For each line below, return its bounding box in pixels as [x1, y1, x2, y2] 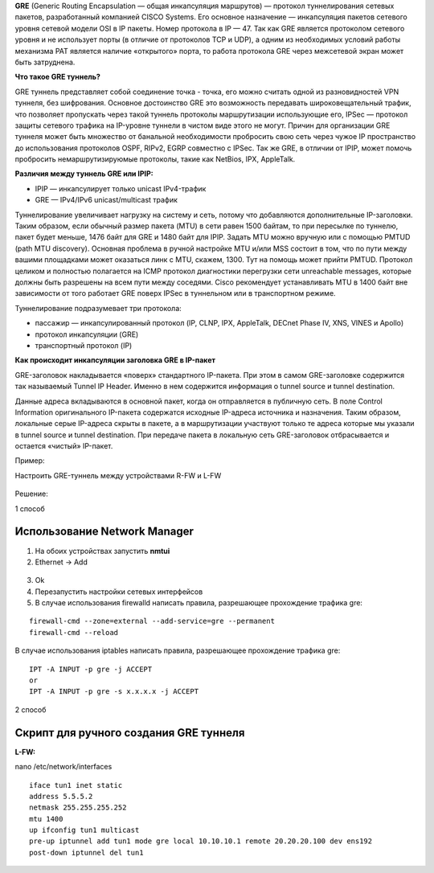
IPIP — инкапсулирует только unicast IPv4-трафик [35, 183, 207, 193]
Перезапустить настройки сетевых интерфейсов [35, 587, 203, 596]
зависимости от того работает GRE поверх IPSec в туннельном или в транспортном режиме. [14, 289, 337, 298]
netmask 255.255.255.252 [29, 803, 127, 812]
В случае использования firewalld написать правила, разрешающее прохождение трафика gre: [35, 598, 363, 608]
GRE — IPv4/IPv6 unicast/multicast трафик [35, 195, 178, 205]
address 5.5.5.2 [29, 792, 93, 801]
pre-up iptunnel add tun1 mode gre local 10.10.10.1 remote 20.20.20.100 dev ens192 [29, 837, 373, 846]
